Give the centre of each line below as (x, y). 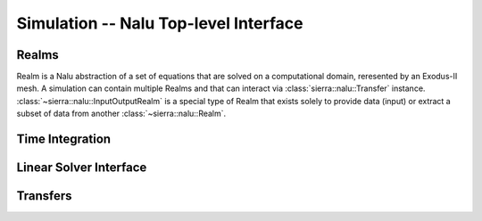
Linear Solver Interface (82, 168)
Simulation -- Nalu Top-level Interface (160, 23)
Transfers (44, 196)
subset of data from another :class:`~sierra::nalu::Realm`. (121, 114)
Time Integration (64, 139)
